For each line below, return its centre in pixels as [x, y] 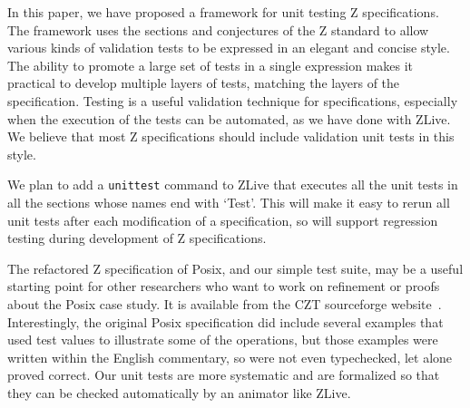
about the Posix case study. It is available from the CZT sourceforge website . [225, 303]
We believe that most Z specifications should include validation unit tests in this [231, 136]
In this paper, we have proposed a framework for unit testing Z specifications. [223, 12]
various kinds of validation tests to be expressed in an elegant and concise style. [229, 48]
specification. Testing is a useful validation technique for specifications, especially [233, 100]
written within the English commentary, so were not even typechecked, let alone [230, 357]
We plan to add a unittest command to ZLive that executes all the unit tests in [233, 185]
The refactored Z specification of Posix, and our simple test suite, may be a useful [235, 268]
